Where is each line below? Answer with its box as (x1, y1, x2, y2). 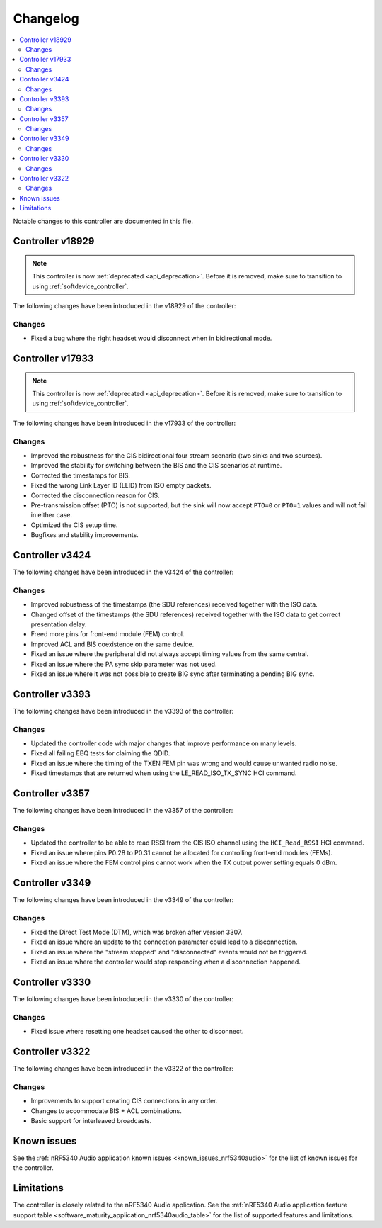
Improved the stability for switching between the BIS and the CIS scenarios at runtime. (30, 461, 282, 470)
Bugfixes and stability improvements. (30, 531, 139, 539)
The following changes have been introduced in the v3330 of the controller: (13, 995, 234, 1003)
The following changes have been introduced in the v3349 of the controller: (13, 895, 234, 903)
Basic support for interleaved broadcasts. (30, 1117, 152, 1125)
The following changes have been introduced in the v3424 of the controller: (13, 568, 234, 577)
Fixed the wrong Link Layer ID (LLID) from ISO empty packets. (30, 481, 212, 490)
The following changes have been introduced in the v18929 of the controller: (13, 302, 236, 310)
